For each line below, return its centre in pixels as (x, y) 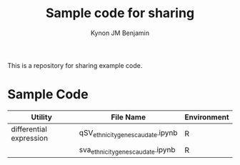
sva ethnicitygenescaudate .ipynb (127, 150)
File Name (128, 117)
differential (29, 129)
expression (30, 138)
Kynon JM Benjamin (120, 33)
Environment (207, 117)
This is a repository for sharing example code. (75, 65)
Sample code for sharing (120, 13)
